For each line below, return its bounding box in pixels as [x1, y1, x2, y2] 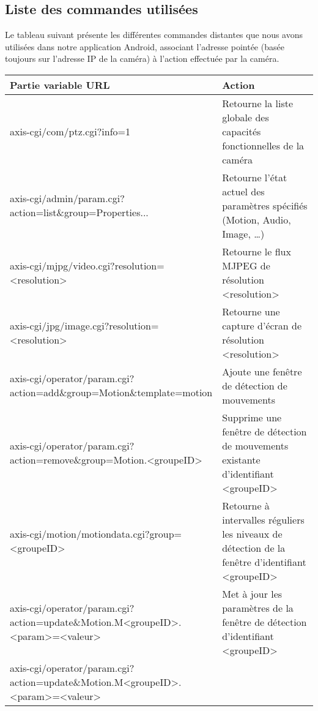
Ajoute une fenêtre [222, 364, 302, 378]
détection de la [222, 540, 286, 555]
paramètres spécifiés [222, 198, 308, 213]
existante [222, 452, 261, 467]
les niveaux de [222, 526, 283, 541]
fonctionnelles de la [222, 138, 305, 152]
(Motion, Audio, [222, 212, 291, 227]
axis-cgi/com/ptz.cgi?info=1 [10, 124, 130, 138]
